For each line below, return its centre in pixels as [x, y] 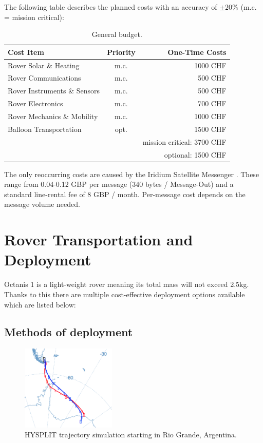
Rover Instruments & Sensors [54, 91]
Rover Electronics [35, 103]
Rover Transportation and [99, 239]
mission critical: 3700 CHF [184, 141]
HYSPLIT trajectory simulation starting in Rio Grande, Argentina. [131, 435]
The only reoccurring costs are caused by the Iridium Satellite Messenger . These [132, 174]
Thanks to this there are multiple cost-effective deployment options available [125, 294]
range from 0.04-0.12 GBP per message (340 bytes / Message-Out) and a [119, 184]
